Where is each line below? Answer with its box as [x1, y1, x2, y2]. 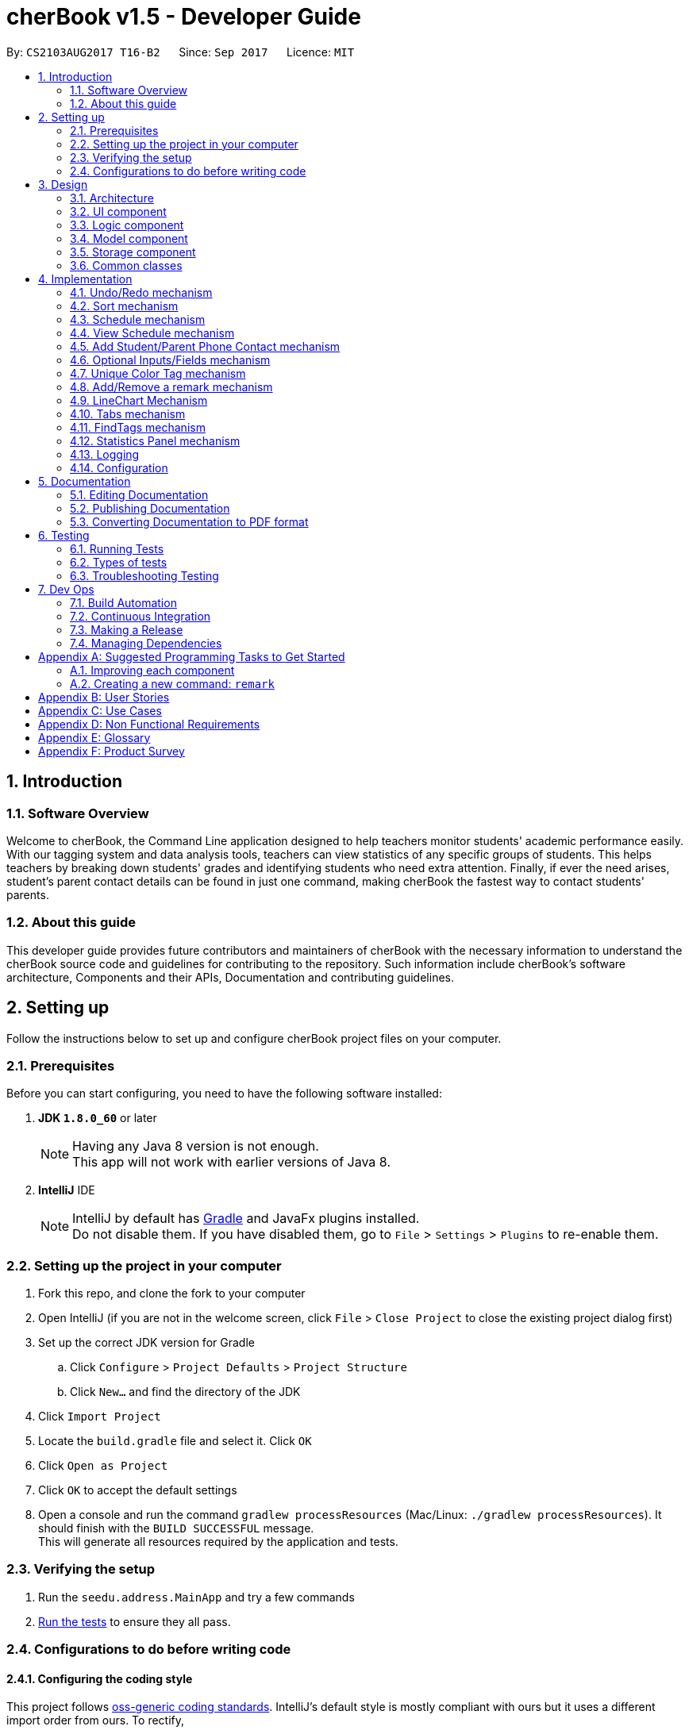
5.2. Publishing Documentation [70, 501, 230, 515]
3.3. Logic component [70, 217, 184, 232]
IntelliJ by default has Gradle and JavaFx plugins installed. [72, 1210, 420, 1227]
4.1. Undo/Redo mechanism [70, 285, 213, 299]
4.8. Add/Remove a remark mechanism [70, 379, 273, 394]
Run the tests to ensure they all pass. [38, 1614, 231, 1628]
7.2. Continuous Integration [70, 609, 211, 623]
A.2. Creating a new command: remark [70, 676, 275, 690]
